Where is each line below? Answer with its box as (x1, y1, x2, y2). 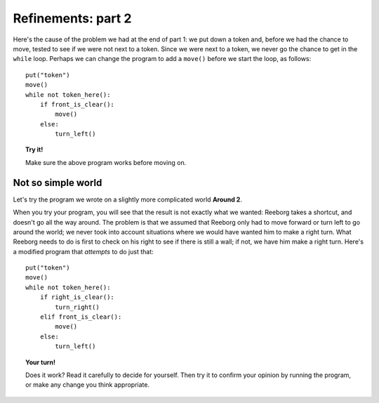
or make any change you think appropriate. (25, 381, 150, 389)
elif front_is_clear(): (39, 313, 122, 321)
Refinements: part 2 (13, 11, 132, 26)
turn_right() (55, 303, 100, 311)
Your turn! (25, 358, 56, 366)
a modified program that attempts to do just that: (13, 247, 154, 256)
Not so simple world (13, 176, 102, 189)
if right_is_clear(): (39, 293, 115, 301)
